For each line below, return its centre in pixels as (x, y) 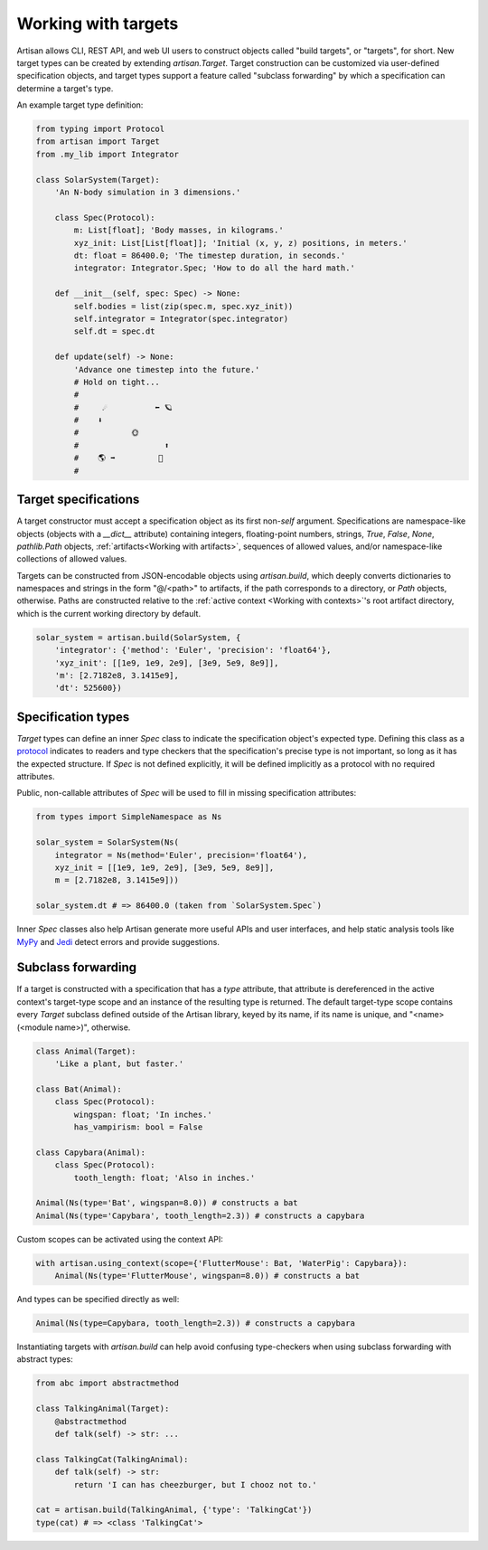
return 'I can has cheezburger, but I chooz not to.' (195, 1484)
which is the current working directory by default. (109, 613)
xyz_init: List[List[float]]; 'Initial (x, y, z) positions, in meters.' (241, 243)
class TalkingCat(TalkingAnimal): (112, 1459)
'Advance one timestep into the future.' (167, 369)
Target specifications (78, 500)
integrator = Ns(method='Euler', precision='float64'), (181, 855)
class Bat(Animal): (79, 1089)
